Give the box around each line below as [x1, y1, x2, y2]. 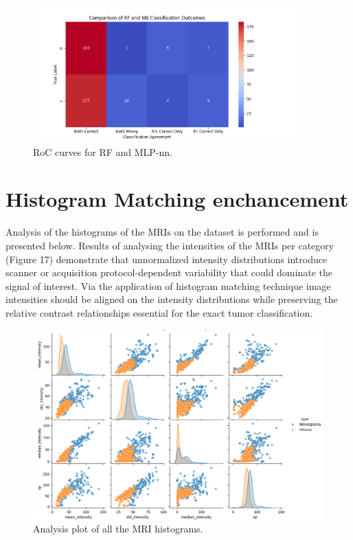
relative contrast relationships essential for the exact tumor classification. [5, 305, 313, 319]
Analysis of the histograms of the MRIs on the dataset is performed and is [5, 225, 319, 239]
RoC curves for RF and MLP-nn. [33, 144, 172, 159]
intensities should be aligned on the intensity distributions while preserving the [5, 292, 338, 306]
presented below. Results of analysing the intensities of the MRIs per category [5, 238, 334, 252]
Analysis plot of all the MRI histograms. [33, 521, 203, 536]
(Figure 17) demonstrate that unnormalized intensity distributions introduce [5, 251, 328, 266]
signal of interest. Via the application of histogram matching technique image [5, 278, 331, 293]
